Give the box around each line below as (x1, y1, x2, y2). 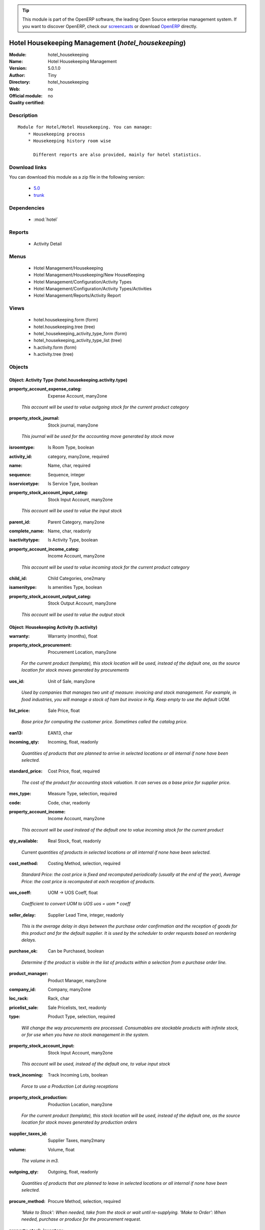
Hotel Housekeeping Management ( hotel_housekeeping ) (9, 38, 186, 47)
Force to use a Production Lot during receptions (21, 1083, 119, 1089)
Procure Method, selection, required (48, 1198, 121, 1204)
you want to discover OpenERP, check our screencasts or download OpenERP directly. (22, 23, 198, 29)
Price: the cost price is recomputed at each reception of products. (21, 878, 156, 884)
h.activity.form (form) (33, 344, 77, 350)
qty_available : (9, 838, 38, 844)
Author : (9, 72, 26, 78)
